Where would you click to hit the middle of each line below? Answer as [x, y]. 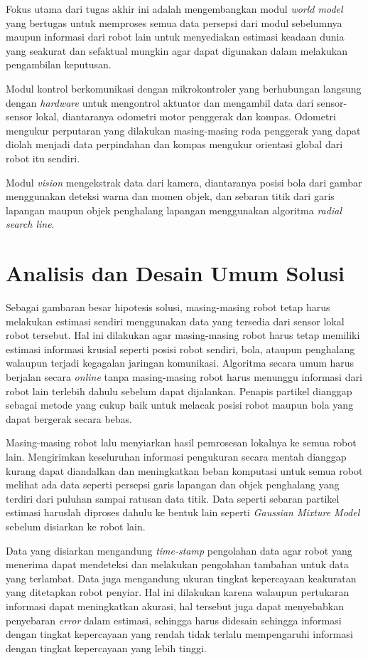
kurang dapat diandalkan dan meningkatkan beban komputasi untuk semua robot [184, 470]
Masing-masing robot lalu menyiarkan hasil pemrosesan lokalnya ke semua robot [181, 442]
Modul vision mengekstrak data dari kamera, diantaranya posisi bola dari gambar [184, 182]
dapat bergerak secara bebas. [69, 418]
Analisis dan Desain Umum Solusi [175, 273]
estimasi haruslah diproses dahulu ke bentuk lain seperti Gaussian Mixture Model [183, 512]
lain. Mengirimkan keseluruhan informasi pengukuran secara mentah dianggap [176, 456]
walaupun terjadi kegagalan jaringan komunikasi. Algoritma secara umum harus [180, 363]
